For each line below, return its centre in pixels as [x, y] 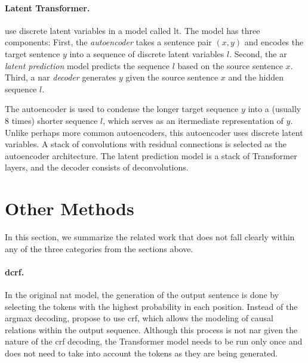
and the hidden [256, 77]
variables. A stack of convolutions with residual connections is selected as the [146, 144]
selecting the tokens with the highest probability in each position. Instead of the [151, 306]
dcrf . [15, 272]
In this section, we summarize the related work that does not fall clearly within [150, 237]
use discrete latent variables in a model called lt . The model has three [133, 30]
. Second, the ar [258, 53]
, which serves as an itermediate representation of [193, 120]
